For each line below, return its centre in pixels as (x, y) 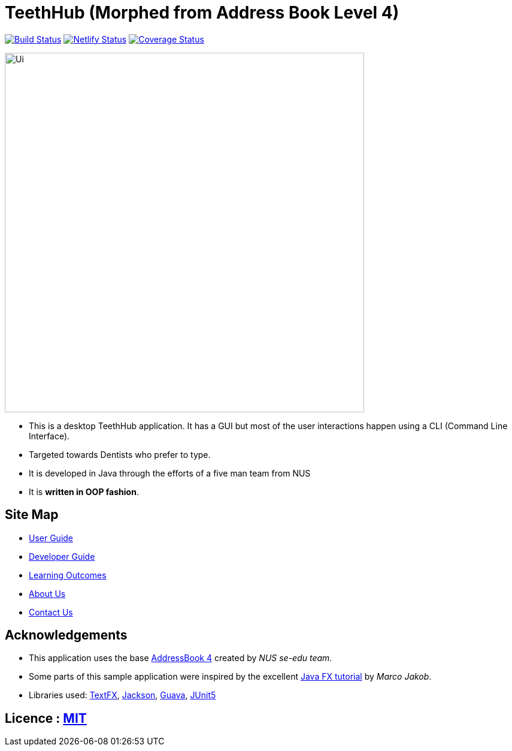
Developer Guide (62, 556)
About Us (47, 593)
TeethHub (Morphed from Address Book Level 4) (202, 13)
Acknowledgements (66, 635)
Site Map (32, 515)
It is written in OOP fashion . (84, 491)
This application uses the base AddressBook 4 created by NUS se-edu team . (181, 658)
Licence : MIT (46, 718)
